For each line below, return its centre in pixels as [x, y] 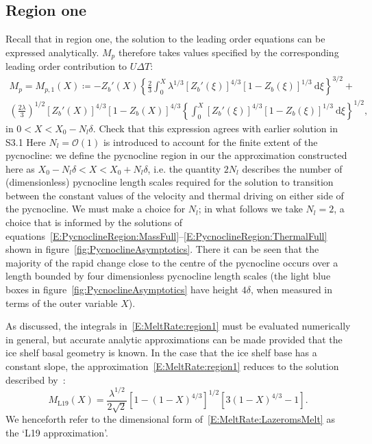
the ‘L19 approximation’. [57, 432]
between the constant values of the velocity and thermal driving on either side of [175, 195]
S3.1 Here [26, 141]
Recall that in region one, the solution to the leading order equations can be [165, 39]
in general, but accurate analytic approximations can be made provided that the [174, 339]
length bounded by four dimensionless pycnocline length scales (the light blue [168, 276]
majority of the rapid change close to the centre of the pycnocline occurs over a [172, 262]
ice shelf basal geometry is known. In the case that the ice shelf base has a [161, 353]
